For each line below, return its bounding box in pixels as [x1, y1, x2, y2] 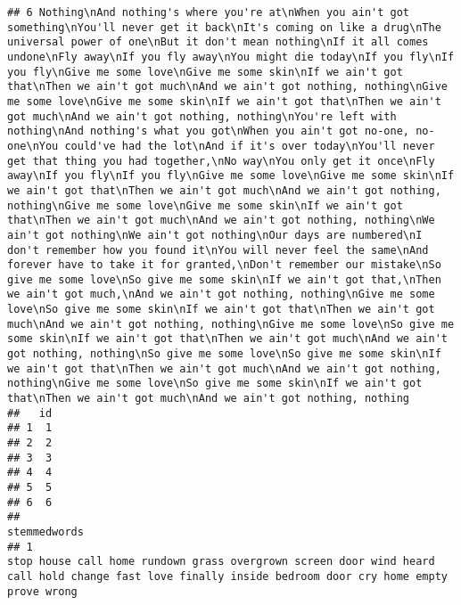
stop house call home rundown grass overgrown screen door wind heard [7, 555, 435, 568]
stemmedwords [7, 525, 84, 538]
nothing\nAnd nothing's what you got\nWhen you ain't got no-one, [7, 125, 410, 138]
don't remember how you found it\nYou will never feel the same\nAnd [7, 243, 429, 257]
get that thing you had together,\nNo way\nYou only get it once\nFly [7, 154, 435, 168]
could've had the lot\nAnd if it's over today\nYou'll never [64, 139, 435, 152]
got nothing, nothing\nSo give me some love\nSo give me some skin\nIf [7, 347, 441, 361]
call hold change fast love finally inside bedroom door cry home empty [7, 569, 448, 583]
